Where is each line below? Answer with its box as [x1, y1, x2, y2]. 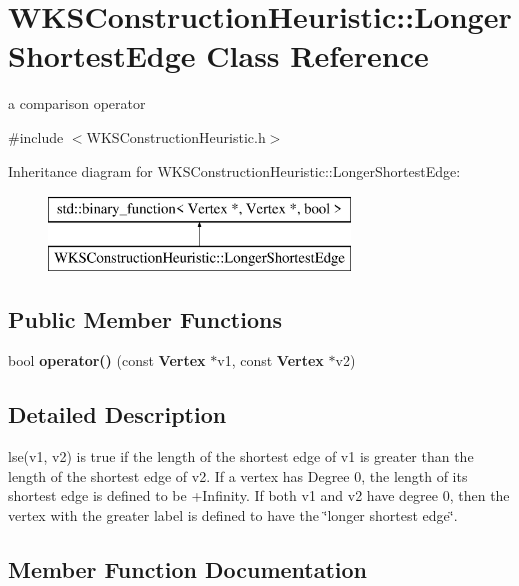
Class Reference [206, 35, 429, 76]
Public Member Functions [8, 303, 282, 334]
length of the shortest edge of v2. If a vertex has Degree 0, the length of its [8, 465, 468, 486]
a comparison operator [8, 93, 146, 114]
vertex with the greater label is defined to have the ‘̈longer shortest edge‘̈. [8, 505, 458, 526]
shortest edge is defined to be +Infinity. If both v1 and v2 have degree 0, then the [8, 485, 510, 506]
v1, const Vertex [217, 350, 324, 371]
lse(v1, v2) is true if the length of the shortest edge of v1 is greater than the [8, 446, 474, 467]
